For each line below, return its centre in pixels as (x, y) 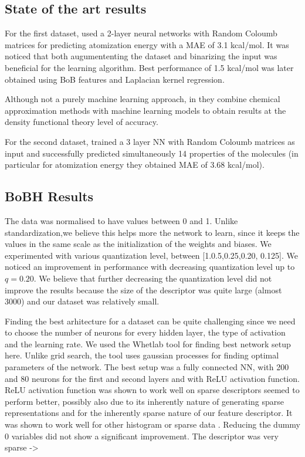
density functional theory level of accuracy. (82, 122)
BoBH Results (49, 196)
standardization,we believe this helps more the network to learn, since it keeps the (152, 232)
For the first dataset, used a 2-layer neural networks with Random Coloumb (141, 33)
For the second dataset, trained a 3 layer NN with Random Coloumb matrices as (150, 141)
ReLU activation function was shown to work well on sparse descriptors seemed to (152, 390)
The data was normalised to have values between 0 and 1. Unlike (121, 220)
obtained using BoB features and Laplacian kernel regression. (115, 79)
